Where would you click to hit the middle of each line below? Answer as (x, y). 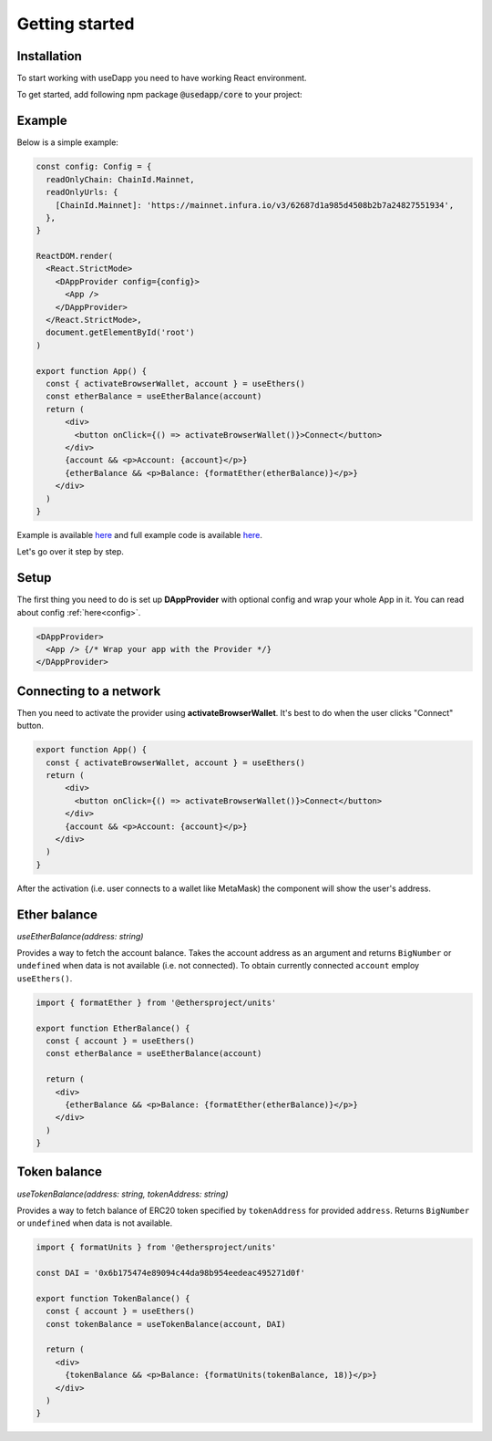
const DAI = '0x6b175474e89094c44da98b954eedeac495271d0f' (170, 1273)
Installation (49, 56)
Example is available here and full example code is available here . (140, 534)
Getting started (76, 24)
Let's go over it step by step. (71, 552)
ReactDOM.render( (75, 256)
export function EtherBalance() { (113, 1028)
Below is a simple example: (67, 142)
